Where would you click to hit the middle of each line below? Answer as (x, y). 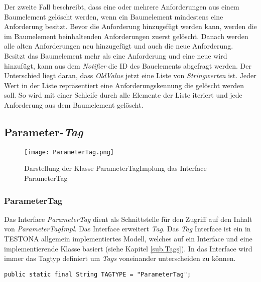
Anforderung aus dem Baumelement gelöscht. (74, 104)
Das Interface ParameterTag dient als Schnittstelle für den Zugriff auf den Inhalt (128, 219)
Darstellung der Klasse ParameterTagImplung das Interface (115, 168)
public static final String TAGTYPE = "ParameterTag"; (98, 274)
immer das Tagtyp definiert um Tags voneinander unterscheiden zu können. (120, 258)
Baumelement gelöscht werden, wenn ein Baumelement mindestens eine (114, 16)
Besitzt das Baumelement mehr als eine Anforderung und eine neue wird (116, 55)
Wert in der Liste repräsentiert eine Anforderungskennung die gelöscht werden (124, 85)
